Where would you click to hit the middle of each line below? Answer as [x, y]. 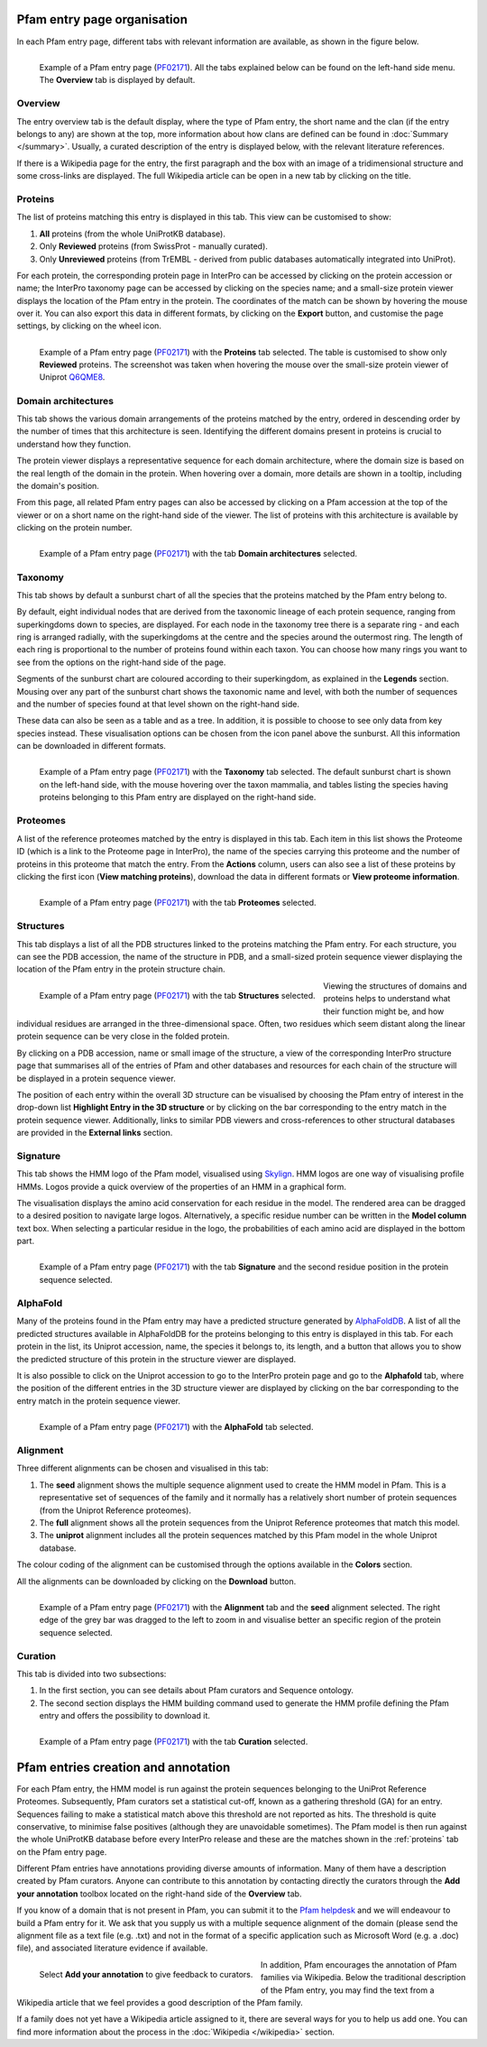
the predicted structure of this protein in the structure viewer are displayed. [156, 1359]
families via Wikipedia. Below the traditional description [363, 1978]
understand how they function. [74, 444]
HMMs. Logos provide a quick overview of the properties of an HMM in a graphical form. [181, 1186]
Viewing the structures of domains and [395, 986]
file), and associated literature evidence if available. [112, 1948]
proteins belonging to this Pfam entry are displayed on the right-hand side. [178, 798]
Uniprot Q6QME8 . [72, 377]
